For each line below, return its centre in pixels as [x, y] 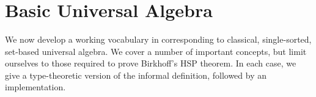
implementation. [35, 87]
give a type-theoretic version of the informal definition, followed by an [136, 75]
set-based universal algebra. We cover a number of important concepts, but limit [156, 51]
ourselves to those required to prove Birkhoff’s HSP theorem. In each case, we [151, 63]
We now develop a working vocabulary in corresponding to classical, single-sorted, [158, 39]
